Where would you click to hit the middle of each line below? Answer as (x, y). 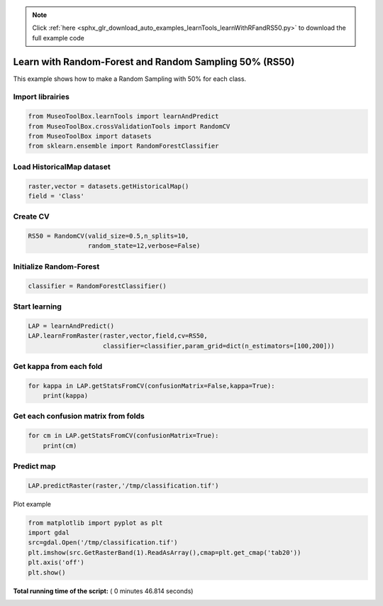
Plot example (32, 504)
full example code (58, 38)
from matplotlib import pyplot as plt (95, 523)
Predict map (34, 466)
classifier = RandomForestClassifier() (97, 286)
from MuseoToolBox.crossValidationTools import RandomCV (129, 126)
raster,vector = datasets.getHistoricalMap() (109, 186)
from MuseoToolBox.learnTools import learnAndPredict (123, 116)
